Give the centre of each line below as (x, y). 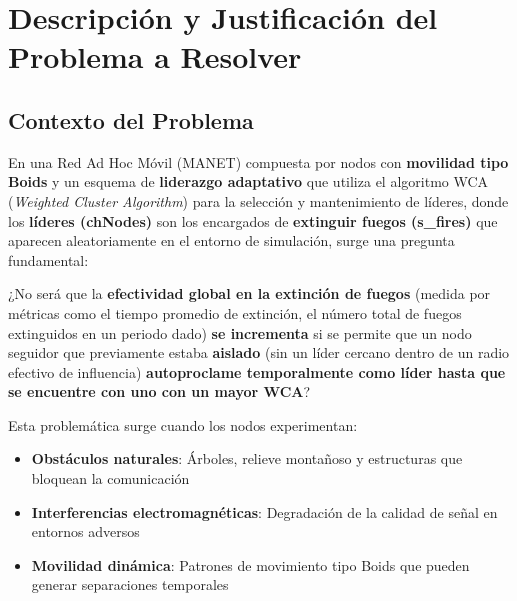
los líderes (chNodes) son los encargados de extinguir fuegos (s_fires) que (253, 220)
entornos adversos (85, 531)
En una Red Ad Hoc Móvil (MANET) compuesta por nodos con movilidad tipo (258, 161)
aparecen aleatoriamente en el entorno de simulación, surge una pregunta (231, 240)
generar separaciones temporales (130, 584)
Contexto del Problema (131, 119)
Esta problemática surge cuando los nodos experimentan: (183, 424)
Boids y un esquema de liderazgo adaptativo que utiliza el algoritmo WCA (248, 181)
